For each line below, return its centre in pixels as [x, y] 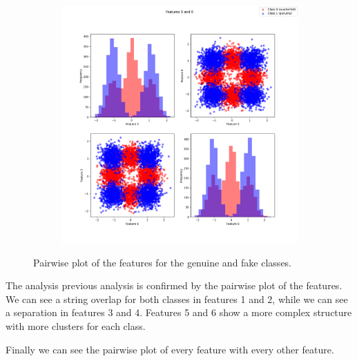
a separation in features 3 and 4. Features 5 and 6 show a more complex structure [179, 312]
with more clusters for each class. [76, 325]
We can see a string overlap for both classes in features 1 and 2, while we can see [177, 299]
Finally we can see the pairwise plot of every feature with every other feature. [170, 349]
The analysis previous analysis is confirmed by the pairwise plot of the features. [174, 285]
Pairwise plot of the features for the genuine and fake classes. [163, 262]
